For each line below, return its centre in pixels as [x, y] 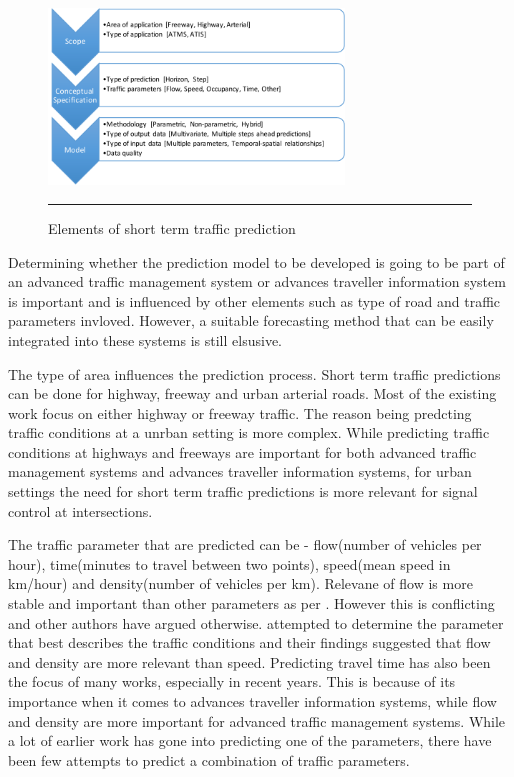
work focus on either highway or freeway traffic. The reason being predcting [240, 412]
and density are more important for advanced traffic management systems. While [257, 720]
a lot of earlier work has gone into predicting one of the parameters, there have [250, 740]
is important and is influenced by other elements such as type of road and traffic [254, 300]
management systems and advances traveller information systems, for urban [240, 471]
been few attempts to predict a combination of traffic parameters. [209, 759]
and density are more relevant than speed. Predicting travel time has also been [249, 661]
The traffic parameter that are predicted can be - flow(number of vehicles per [245, 544]
